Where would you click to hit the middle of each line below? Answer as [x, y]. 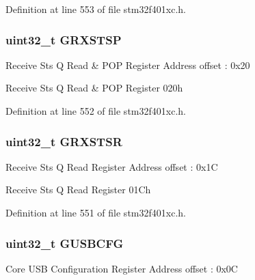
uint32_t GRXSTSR [64, 141]
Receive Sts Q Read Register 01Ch [78, 190]
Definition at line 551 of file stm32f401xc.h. [96, 212]
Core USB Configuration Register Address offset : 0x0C [122, 268]
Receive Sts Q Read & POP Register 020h [94, 88]
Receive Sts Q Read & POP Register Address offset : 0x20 [128, 65]
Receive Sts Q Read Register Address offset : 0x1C [112, 166]
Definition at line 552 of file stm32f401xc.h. [96, 111]
